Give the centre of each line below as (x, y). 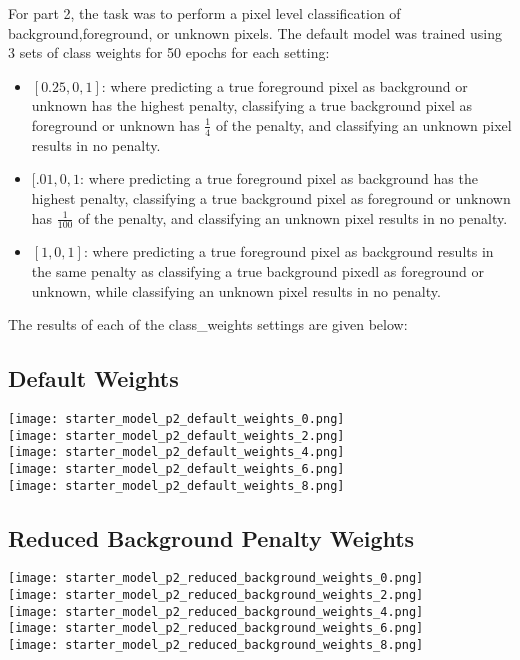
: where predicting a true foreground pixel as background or (284, 85)
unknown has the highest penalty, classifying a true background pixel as (252, 105)
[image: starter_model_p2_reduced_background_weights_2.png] (216, 595)
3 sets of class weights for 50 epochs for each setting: (169, 52)
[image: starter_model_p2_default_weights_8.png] (176, 485)
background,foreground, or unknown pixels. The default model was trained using (255, 32)
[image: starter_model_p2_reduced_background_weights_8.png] (216, 645)
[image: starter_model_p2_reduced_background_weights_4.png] (216, 611)
